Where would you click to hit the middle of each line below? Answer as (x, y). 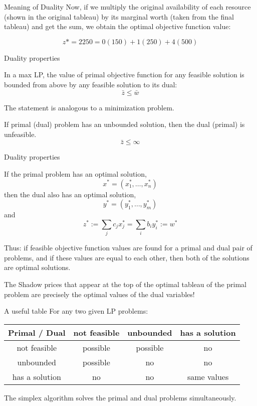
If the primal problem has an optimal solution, (75, 173)
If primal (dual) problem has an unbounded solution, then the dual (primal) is (124, 124)
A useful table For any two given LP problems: (76, 311)
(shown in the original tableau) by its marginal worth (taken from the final (119, 16)
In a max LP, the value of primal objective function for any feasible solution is (124, 75)
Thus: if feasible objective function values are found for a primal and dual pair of (128, 248)
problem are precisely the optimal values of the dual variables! (99, 294)
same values (208, 376)
